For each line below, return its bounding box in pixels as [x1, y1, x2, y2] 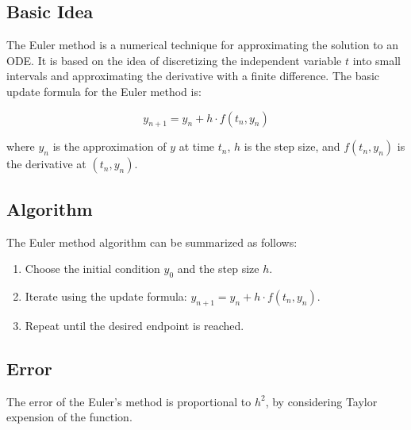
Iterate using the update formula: [25, 287, 187, 304]
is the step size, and [244, 138, 340, 155]
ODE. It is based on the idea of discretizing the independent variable [6, 52, 342, 68]
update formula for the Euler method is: [6, 83, 202, 99]
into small [352, 52, 401, 68]
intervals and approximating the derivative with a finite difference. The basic [6, 67, 380, 84]
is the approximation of [52, 138, 167, 155]
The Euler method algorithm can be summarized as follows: [6, 233, 298, 250]
